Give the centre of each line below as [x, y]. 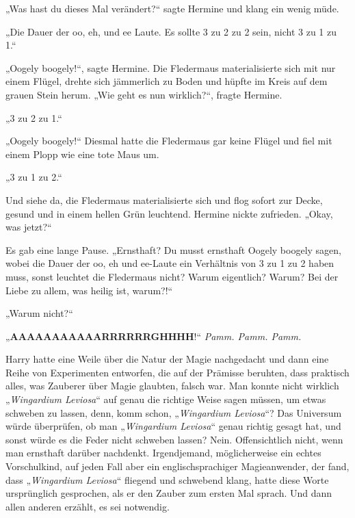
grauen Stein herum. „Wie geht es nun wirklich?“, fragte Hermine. [144, 94]
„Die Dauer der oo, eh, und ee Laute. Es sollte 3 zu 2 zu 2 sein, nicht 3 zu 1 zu [171, 31]
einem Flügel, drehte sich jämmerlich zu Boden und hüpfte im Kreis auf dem [167, 81]
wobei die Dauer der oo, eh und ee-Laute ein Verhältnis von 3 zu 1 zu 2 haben [170, 263]
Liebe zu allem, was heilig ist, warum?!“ [89, 290]
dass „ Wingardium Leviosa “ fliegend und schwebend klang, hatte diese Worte [167, 479]
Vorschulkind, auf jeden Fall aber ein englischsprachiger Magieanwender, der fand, [177, 466]
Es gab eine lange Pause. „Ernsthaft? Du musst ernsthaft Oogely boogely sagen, [174, 249]
